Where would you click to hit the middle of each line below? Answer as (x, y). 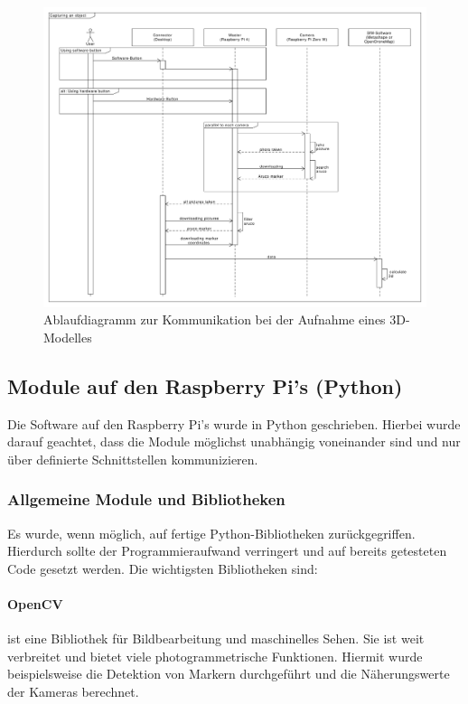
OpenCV (35, 604)
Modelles (68, 337)
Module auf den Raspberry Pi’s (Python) (205, 385)
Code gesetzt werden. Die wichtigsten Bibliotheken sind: (163, 568)
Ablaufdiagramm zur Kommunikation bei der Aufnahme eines (215, 319)
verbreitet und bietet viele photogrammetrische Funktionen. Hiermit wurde (215, 656)
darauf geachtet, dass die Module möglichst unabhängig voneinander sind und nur (234, 441)
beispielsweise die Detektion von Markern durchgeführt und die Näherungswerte (229, 674)
